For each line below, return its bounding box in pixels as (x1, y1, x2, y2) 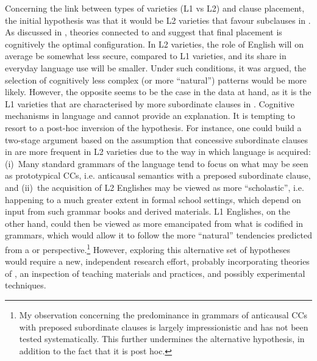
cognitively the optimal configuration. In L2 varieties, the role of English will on (5, 37, 304, 50)
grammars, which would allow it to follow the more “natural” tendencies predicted (5, 229, 312, 241)
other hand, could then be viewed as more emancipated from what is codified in (5, 216, 304, 229)
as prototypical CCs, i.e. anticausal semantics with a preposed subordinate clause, (5, 169, 311, 182)
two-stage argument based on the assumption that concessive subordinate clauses (5, 133, 308, 146)
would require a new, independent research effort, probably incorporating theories (5, 255, 310, 268)
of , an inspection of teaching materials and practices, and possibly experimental (5, 266, 305, 279)
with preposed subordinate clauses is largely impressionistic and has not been (19, 320, 308, 333)
